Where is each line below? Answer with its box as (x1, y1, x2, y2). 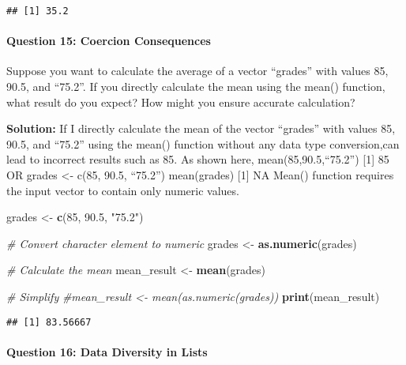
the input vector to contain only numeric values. (6, 182, 239, 198)
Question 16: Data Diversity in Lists (6, 343, 208, 359)
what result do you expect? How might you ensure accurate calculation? (6, 93, 355, 110)
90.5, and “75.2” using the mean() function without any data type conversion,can (6, 135, 400, 152)
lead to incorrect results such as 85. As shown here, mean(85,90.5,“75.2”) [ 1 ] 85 (6, 151, 389, 167)
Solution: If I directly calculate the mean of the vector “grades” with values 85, (6, 120, 396, 137)
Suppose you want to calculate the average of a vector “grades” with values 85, (6, 62, 389, 79)
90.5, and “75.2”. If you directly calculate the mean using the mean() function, (6, 78, 385, 95)
